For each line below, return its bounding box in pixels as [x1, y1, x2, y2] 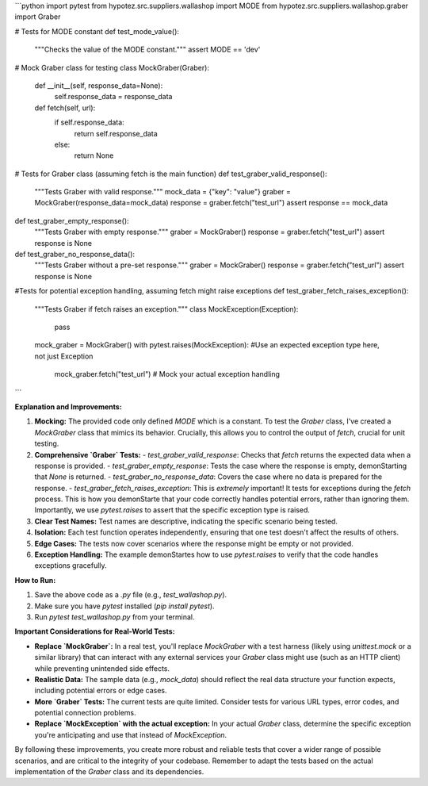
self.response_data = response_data [54, 92, 173, 102]
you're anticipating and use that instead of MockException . [34, 730, 227, 739]
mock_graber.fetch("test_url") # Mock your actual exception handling [54, 370, 281, 379]
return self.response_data [74, 128, 158, 138]
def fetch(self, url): [34, 103, 96, 113]
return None [74, 151, 114, 160]
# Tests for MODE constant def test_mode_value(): [14, 26, 180, 36]
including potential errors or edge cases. [34, 686, 167, 696]
